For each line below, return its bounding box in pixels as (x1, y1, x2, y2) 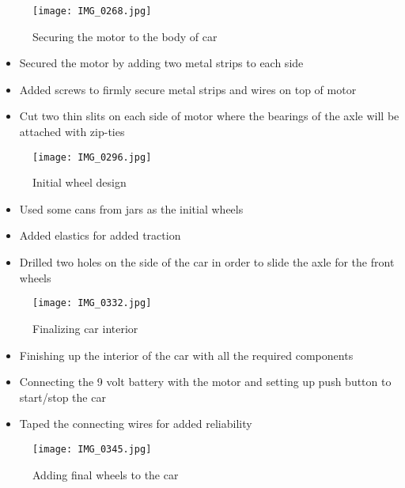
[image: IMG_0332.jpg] (32, 297, 152, 309)
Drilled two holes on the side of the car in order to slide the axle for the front (19, 254, 395, 270)
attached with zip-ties (19, 123, 125, 140)
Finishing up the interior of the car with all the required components (19, 346, 354, 363)
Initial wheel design (32, 174, 127, 191)
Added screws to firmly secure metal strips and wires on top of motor (19, 81, 357, 97)
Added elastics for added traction (19, 227, 181, 244)
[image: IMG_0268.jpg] (32, 6, 152, 17)
